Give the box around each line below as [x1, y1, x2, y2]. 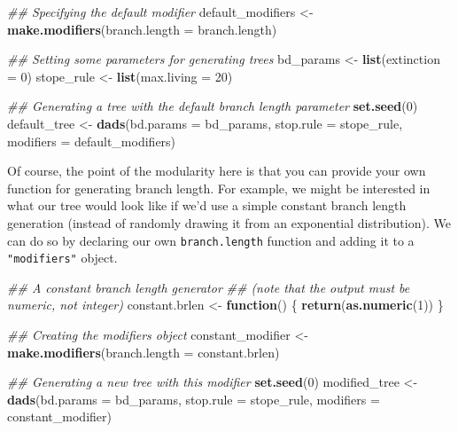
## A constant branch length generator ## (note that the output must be [7, 278, 410, 296]
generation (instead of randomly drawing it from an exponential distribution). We [7, 213, 451, 232]
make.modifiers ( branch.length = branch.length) [7, 20, 277, 38]
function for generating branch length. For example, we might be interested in [7, 178, 431, 197]
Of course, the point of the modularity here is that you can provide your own [7, 161, 426, 180]
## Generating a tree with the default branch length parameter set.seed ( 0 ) [7, 97, 418, 115]
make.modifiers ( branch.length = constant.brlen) [7, 342, 280, 361]
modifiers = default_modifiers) [7, 131, 176, 150]
